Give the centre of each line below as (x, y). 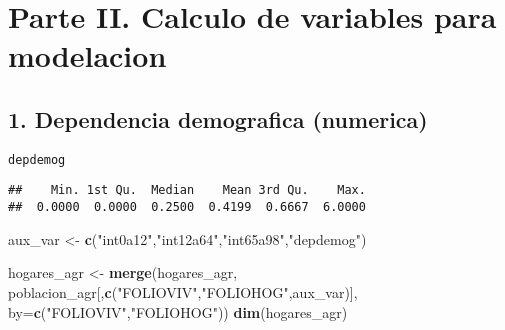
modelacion (87, 55)
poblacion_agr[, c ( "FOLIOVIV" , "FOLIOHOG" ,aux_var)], (183, 291)
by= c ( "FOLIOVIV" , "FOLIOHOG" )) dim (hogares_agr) (178, 311)
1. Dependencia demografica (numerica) (218, 118)
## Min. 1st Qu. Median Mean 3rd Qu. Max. (187, 190)
